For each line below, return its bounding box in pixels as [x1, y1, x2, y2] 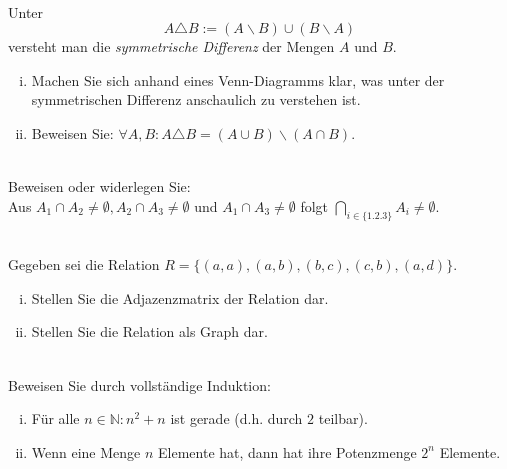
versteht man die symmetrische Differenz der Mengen [8, 36, 335, 57]
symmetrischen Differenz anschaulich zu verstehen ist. [31, 89, 361, 110]
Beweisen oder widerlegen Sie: [8, 176, 191, 197]
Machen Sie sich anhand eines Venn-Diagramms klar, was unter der [31, 69, 445, 90]
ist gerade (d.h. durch [170, 408, 303, 429]
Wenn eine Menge [31, 441, 141, 462]
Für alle [31, 408, 80, 429]
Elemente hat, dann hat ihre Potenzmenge [158, 441, 417, 462]
